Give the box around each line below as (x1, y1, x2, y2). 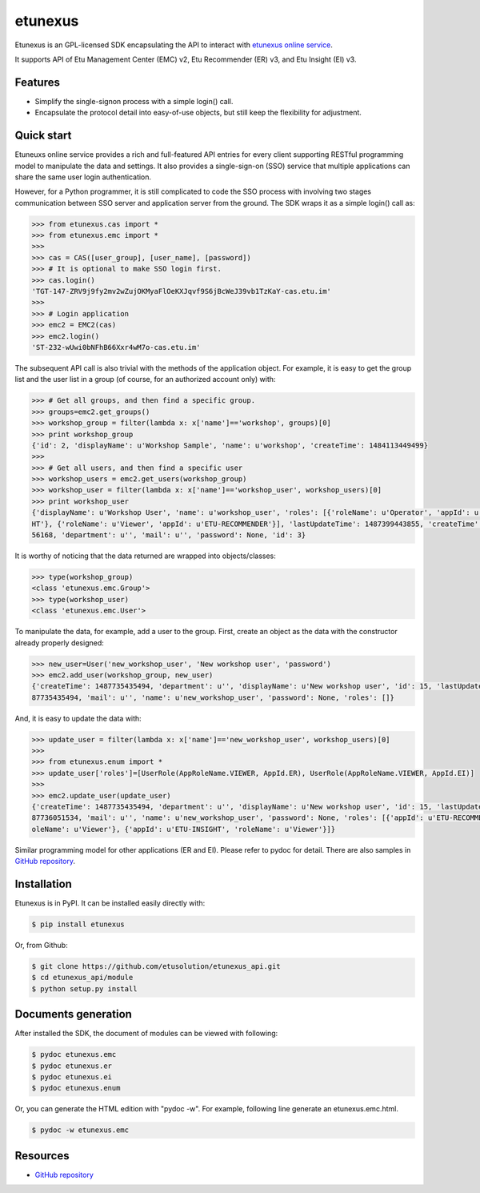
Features (14, 75, 60, 89)
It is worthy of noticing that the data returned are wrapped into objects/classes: (14, 551, 276, 560)
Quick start (14, 129, 72, 143)
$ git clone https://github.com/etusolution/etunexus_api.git (31, 962, 281, 971)
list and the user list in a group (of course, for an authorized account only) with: (14, 375, 276, 384)
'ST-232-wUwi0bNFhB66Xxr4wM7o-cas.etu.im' (31, 343, 201, 351)
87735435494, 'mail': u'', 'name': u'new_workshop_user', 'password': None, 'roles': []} (31, 693, 395, 702)
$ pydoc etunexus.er (31, 1061, 112, 1070)
